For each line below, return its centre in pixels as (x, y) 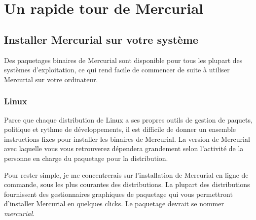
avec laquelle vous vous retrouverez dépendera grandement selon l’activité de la (124, 148)
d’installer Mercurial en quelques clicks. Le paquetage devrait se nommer (114, 204)
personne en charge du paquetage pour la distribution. (86, 158)
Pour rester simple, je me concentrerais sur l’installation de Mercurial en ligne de (126, 174)
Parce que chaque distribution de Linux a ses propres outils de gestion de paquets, (128, 119)
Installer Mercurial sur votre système (101, 39)
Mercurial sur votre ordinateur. (51, 79)
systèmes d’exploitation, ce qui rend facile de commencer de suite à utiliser (117, 70)
